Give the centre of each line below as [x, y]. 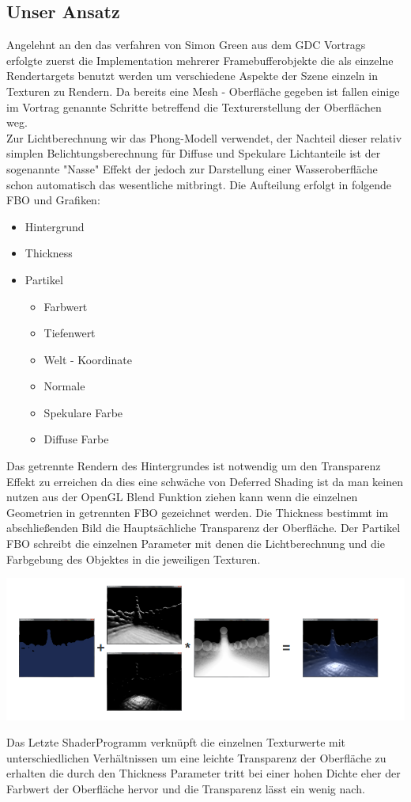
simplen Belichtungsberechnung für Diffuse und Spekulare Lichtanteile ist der [194, 153]
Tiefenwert [70, 333]
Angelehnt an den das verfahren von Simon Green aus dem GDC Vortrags [186, 45]
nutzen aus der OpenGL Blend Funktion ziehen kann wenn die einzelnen [182, 497]
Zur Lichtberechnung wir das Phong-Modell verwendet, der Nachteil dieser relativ [204, 137]
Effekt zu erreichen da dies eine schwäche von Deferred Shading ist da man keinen [205, 481]
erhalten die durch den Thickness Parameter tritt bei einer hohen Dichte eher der [204, 773]
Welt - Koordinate [88, 359]
